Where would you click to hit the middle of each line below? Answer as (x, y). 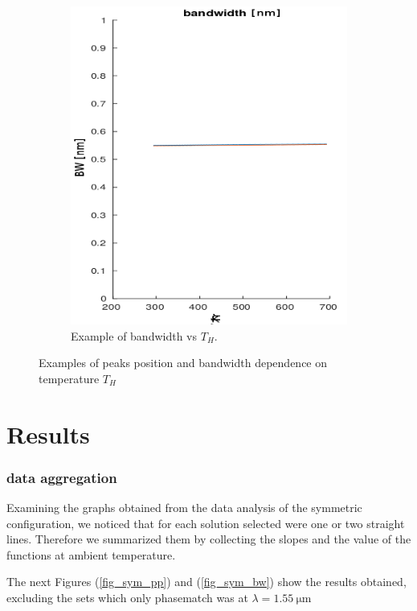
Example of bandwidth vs (134, 335)
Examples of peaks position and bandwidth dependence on (183, 363)
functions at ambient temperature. (91, 554)
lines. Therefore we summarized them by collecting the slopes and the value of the (209, 539)
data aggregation (62, 477)
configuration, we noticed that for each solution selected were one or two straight (206, 523)
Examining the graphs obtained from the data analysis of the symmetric (184, 507)
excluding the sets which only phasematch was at (127, 597)
